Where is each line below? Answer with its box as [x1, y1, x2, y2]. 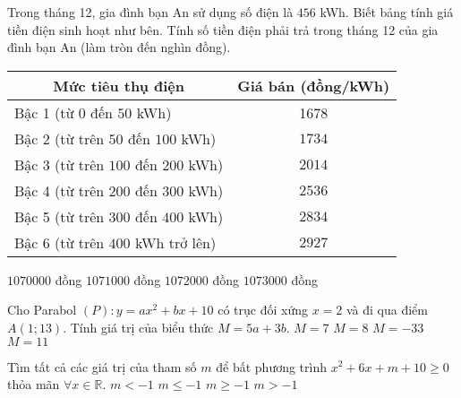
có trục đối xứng [218, 300, 308, 319]
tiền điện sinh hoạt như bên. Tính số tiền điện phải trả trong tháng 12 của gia [7, 20, 439, 39]
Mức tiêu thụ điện [53, 74, 184, 96]
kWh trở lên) [134, 231, 217, 253]
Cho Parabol [7, 300, 77, 319]
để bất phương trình [216, 357, 328, 376]
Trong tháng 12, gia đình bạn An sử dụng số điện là [7, 3, 294, 21]
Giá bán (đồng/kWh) [237, 74, 390, 96]
